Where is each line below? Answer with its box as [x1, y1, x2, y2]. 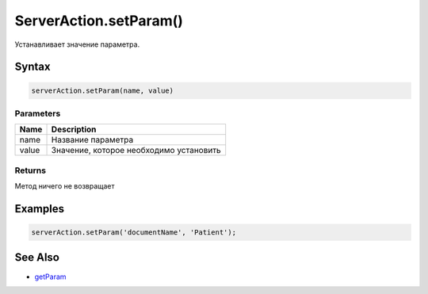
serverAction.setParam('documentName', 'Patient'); [31, 228, 237, 237]
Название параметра [51, 135, 134, 146]
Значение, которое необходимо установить [51, 145, 221, 156]
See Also [14, 250, 59, 265]
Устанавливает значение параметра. [14, 40, 140, 49]
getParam [34, 272, 67, 281]
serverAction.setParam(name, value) [31, 86, 174, 95]
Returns [14, 165, 47, 176]
